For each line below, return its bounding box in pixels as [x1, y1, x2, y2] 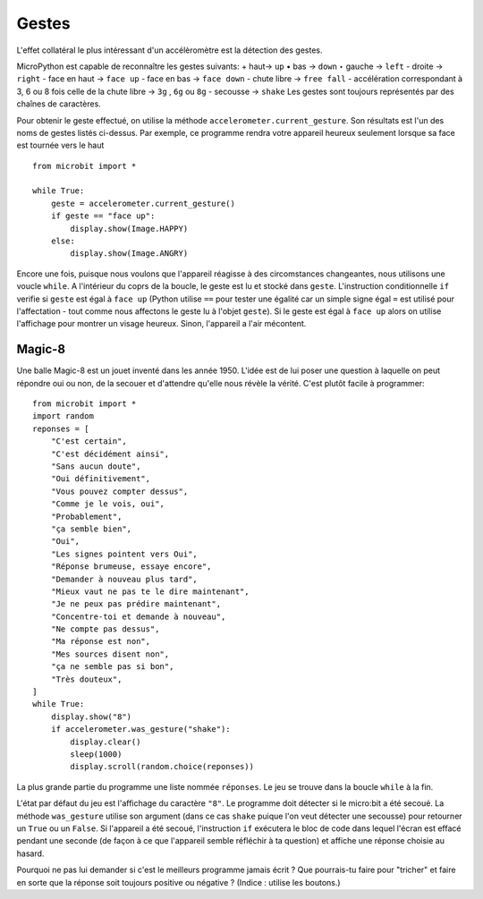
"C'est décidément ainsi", [50, 448, 170, 459]
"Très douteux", [50, 674, 123, 684]
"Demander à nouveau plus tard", [50, 573, 199, 584]
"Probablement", [50, 511, 123, 522]
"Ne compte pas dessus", [50, 624, 160, 634]
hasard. [16, 848, 45, 859]
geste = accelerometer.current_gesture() [50, 198, 236, 208]
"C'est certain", [50, 437, 127, 446]
